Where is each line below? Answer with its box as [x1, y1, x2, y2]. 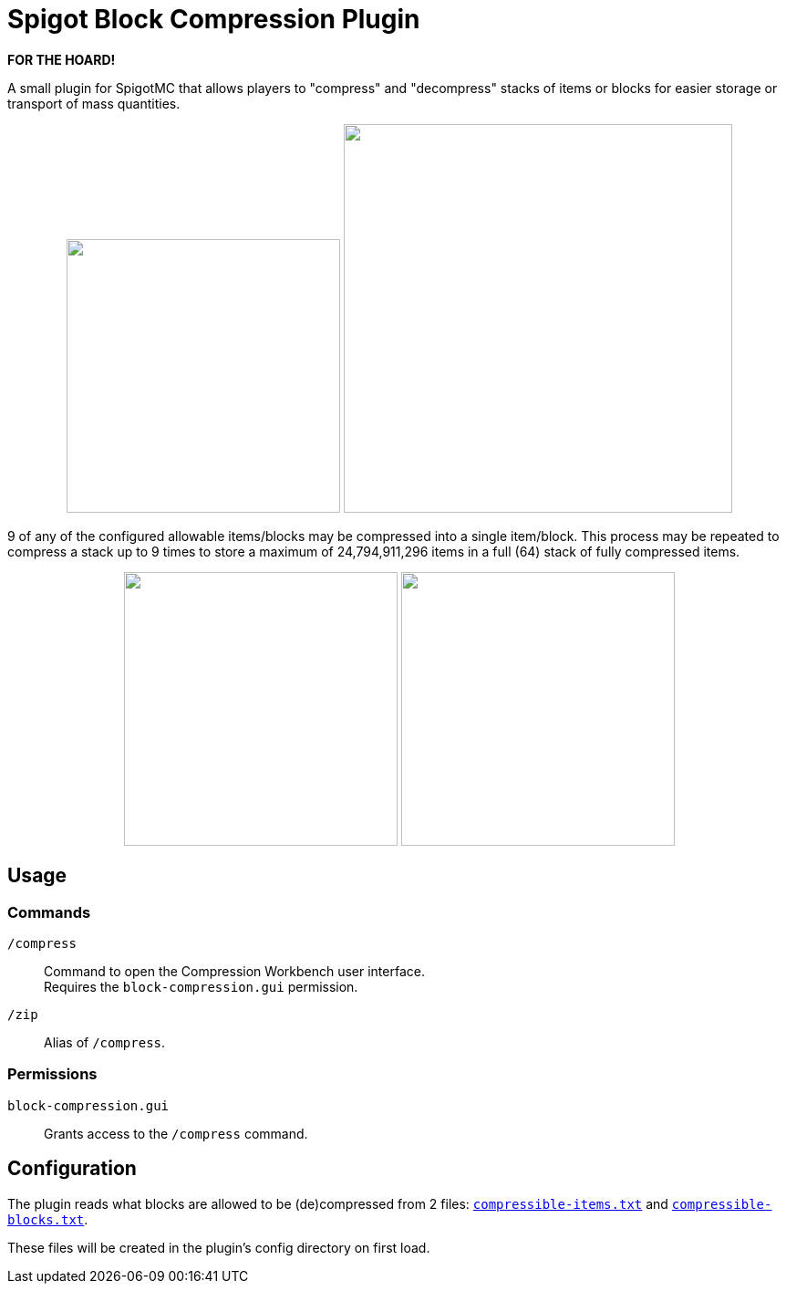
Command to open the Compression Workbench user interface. [44, 963, 425, 979]
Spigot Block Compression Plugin [7, 4, 420, 35]
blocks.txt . [7, 1211, 88, 1227]
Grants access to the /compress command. [44, 1125, 308, 1141]
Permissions [7, 1065, 98, 1084]
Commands [7, 902, 91, 921]
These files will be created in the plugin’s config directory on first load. [7, 1239, 430, 1255]
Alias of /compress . [44, 1034, 166, 1050]
